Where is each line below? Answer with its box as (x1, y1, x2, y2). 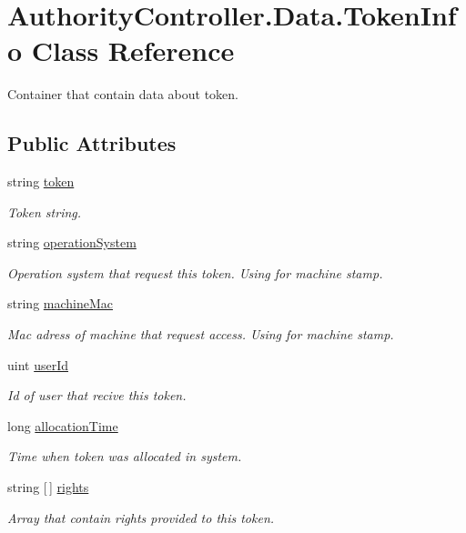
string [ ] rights (7, 478, 89, 497)
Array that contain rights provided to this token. (7, 508, 275, 527)
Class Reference (31, 32, 235, 69)
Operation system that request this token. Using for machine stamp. (7, 263, 383, 282)
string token (7, 172, 75, 191)
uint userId (7, 355, 69, 374)
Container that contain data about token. (7, 85, 239, 104)
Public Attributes (7, 129, 177, 157)
